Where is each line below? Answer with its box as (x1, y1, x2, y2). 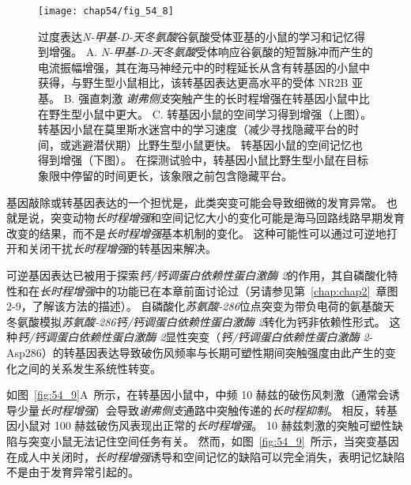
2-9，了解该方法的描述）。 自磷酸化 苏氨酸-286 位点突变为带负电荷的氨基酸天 (6, 298, 394, 314)
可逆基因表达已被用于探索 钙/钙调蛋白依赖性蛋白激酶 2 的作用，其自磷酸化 (6, 266, 387, 283)
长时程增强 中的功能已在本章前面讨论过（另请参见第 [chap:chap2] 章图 (40, 282, 398, 299)
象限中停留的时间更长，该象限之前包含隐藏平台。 (38, 167, 292, 183)
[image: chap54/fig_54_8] (38, 6, 174, 17)
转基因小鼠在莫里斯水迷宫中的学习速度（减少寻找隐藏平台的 (38, 121, 348, 137)
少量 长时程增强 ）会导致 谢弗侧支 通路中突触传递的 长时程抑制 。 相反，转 (17, 401, 386, 418)
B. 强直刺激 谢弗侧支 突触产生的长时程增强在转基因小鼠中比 (63, 90, 370, 107)
